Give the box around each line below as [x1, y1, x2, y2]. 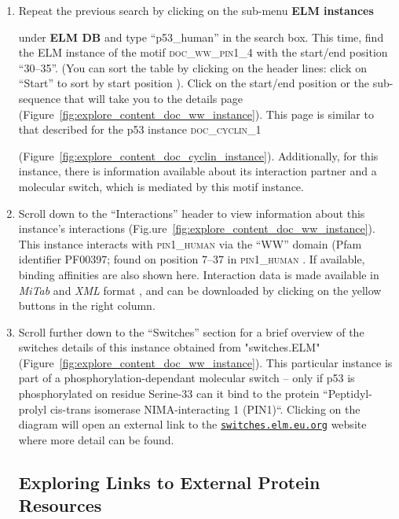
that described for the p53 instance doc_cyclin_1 [18, 121, 262, 138]
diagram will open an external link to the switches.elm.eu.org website [18, 416, 367, 432]
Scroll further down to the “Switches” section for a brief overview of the [18, 323, 364, 340]
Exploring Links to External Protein [18, 469, 320, 494]
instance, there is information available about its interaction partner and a [18, 163, 377, 179]
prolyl [18, 400, 47, 417]
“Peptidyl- [323, 385, 372, 402]
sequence [18, 90, 61, 106]
